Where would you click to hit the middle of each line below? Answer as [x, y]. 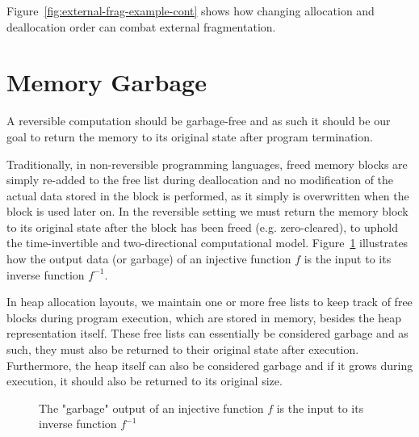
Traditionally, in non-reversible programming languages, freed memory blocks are [207, 164]
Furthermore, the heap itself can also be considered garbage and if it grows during [210, 365]
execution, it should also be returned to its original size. [145, 381]
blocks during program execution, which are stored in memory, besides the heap [204, 317]
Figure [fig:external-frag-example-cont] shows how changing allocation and [191, 11]
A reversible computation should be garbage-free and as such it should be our [199, 121]
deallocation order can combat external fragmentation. [141, 26]
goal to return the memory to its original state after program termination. [190, 136]
